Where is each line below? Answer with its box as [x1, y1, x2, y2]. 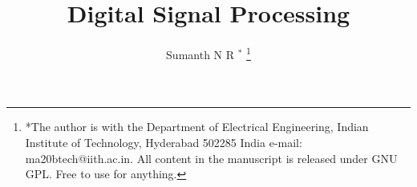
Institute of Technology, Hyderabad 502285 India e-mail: [25, 133, 302, 150]
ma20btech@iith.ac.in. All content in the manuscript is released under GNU [25, 149, 398, 166]
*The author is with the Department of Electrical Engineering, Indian [25, 118, 369, 135]
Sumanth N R [166, 46, 235, 62]
